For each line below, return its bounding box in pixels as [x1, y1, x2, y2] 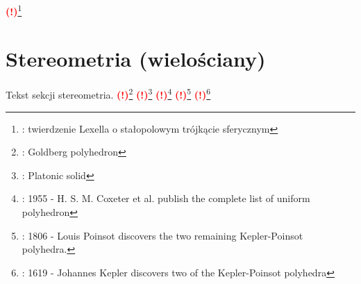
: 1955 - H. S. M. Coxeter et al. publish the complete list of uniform [22, 191, 310, 206]
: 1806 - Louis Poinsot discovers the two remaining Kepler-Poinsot [22, 228, 303, 242]
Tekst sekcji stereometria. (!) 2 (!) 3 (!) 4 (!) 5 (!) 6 [6, 85, 211, 102]
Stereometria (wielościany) [6, 44, 266, 73]
